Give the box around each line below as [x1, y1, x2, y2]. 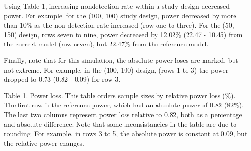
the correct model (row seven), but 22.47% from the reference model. [4, 39, 209, 49]
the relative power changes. [4, 137, 84, 148]
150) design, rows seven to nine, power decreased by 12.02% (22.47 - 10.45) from [4, 29, 243, 39]
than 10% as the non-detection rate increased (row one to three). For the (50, [4, 20, 234, 30]
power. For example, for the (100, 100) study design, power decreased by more [4, 10, 236, 20]
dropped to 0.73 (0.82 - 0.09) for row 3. [4, 74, 121, 84]
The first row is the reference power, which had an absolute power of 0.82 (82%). [4, 100, 244, 110]
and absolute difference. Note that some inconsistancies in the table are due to [4, 119, 237, 129]
